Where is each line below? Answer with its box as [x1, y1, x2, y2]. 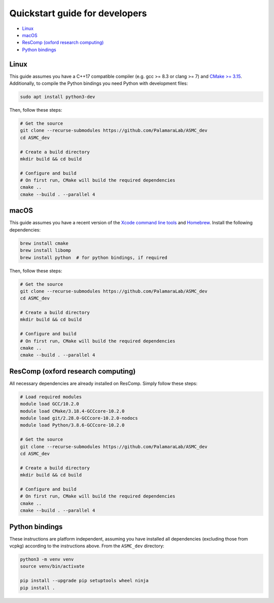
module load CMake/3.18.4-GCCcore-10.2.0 [20, 408, 125, 414]
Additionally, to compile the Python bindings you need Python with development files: [9, 80, 188, 86]
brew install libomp [20, 248, 71, 253]
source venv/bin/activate [20, 563, 85, 569]
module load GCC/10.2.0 [20, 401, 80, 407]
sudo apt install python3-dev [20, 94, 95, 99]
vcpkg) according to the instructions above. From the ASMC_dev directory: [9, 543, 164, 549]
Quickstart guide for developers [9, 8, 147, 19]
